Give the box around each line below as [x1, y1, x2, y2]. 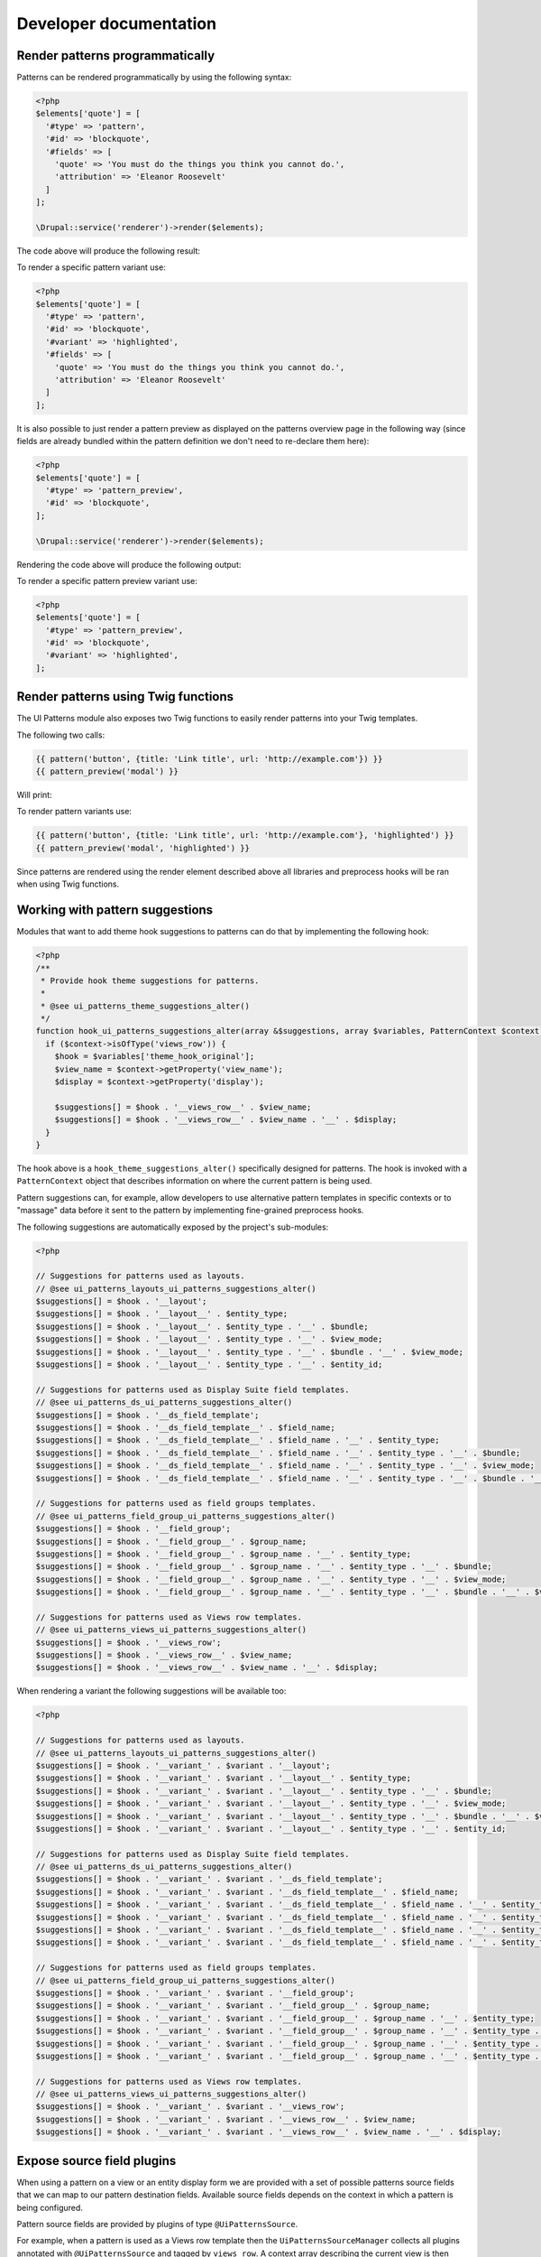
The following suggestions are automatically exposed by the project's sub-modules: [16, 1221, 329, 1232]
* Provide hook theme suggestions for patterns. [41, 975, 260, 986]
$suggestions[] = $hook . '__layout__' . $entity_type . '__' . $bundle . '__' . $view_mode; [35, 1346, 464, 1357]
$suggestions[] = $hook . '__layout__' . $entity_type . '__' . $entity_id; [35, 1360, 383, 1370]
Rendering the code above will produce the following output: [16, 559, 242, 570]
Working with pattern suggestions [16, 903, 214, 918]
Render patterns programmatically [16, 48, 215, 63]
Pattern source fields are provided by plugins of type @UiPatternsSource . [16, 2218, 298, 2229]
